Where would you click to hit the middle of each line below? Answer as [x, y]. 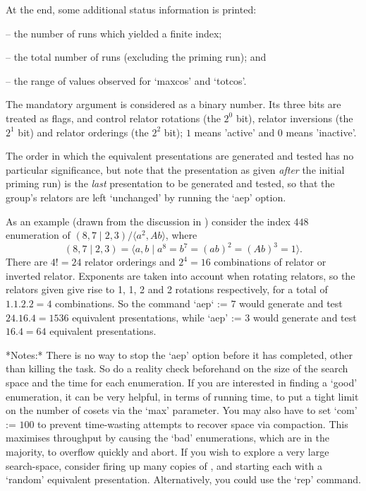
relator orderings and [130, 262]
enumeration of [38, 235]
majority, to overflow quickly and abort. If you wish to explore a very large [167, 451]
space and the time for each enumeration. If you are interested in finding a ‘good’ [182, 382]
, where [181, 235]
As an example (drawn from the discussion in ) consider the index [148, 221]
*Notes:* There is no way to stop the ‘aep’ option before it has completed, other [179, 354]
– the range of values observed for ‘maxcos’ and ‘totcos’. [126, 80]
